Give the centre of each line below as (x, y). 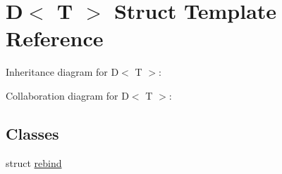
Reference (55, 38)
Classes (32, 133)
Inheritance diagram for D (62, 72)
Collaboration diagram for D (67, 95)
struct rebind (34, 162)
